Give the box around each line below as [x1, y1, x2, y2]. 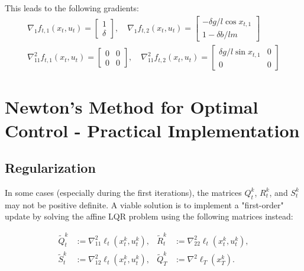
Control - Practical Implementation [5, 118, 300, 142]
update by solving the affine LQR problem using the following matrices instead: [5, 210, 293, 222]
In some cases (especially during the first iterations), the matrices [5, 186, 242, 198]
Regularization [5, 159, 96, 177]
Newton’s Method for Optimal [5, 95, 258, 119]
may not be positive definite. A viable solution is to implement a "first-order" [5, 198, 284, 211]
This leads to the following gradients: [5, 2, 139, 14]
